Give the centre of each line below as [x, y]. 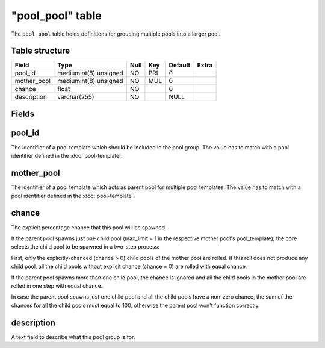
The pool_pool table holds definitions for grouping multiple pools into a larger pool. [116, 34]
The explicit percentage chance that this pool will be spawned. [89, 227]
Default [180, 65]
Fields [23, 113]
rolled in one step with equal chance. [57, 285]
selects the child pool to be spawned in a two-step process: [85, 247]
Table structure [41, 51]
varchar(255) [76, 97]
